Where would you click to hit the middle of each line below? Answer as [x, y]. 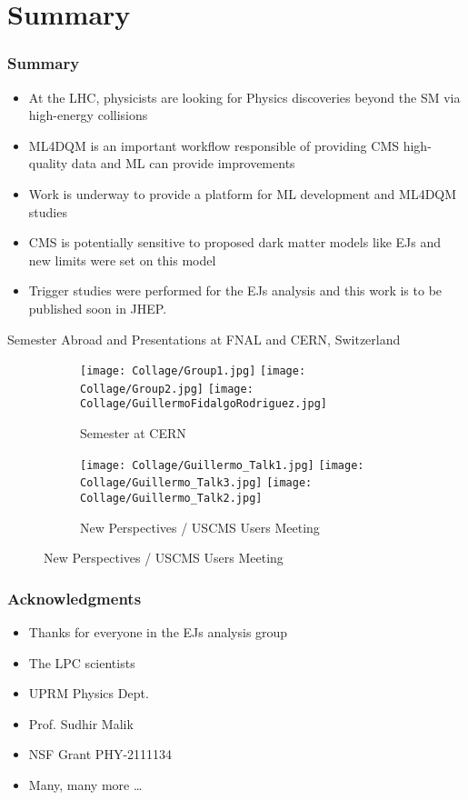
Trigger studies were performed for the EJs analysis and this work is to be [235, 290]
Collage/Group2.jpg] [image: [167, 389]
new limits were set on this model [122, 260]
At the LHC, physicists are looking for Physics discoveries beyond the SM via [244, 97]
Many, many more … [85, 785]
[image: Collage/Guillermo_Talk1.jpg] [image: [222, 465]
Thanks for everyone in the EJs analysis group [158, 632]
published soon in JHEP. [98, 308]
